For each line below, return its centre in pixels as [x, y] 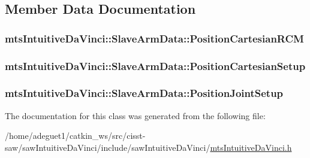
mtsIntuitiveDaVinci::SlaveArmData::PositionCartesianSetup [155, 66]
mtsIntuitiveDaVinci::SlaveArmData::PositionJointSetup [144, 93]
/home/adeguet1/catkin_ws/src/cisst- [75, 136]
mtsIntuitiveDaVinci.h [251, 147]
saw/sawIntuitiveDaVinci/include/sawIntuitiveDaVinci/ [108, 147]
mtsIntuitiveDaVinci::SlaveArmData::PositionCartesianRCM [154, 38]
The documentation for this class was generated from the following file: [135, 115]
